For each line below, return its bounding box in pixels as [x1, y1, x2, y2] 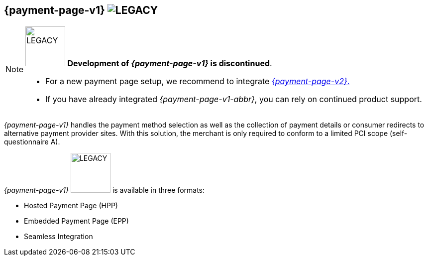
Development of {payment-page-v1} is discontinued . [67, 58, 272, 69]
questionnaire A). [4, 137, 60, 146]
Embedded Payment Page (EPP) [24, 217, 129, 226]
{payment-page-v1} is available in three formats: [4, 186, 205, 195]
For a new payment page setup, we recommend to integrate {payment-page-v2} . [45, 76, 350, 87]
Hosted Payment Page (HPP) [24, 201, 118, 210]
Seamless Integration [24, 232, 93, 241]
